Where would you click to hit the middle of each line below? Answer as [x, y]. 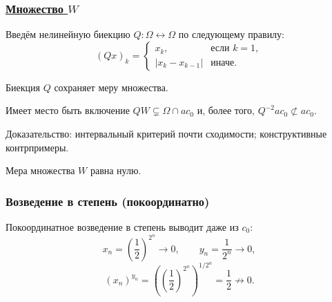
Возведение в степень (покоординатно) [108, 201]
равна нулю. [116, 170]
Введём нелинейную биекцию [68, 34]
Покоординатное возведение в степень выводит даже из [122, 227]
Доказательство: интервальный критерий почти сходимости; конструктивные [166, 133]
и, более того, [226, 110]
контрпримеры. [37, 147]
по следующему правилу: [232, 34]
